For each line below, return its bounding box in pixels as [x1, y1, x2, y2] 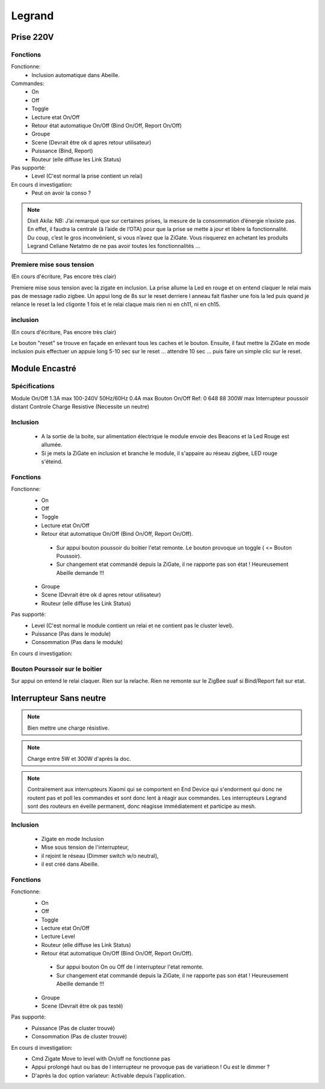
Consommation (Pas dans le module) [31, 639, 123, 646]
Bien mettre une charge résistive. [27, 724, 110, 731]
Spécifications [11, 382, 55, 391]
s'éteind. [41, 458, 63, 465]
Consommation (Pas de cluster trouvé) [31, 1033, 128, 1040]
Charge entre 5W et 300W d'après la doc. [27, 755, 131, 762]
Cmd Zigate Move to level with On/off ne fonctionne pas [31, 1055, 171, 1062]
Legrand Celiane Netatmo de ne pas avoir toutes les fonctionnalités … [27, 243, 200, 250]
